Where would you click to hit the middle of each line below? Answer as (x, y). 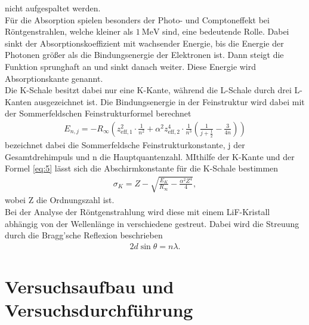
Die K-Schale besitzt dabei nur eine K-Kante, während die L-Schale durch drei (148, 90)
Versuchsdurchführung (99, 310)
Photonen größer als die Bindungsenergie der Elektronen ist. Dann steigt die (144, 55)
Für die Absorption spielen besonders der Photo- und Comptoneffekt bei (137, 19)
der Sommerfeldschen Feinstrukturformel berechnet (98, 113)
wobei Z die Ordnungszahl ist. (60, 200)
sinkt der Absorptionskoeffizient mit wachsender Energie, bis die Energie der (144, 43)
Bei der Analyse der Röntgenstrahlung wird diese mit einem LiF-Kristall (137, 211)
